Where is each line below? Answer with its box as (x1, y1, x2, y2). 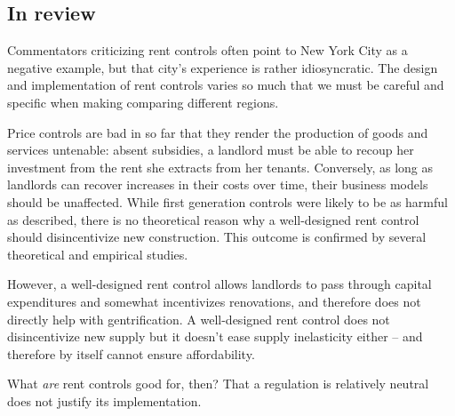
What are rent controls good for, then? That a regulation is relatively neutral (7, 374, 429, 393)
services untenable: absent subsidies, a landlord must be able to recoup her (7, 140, 414, 159)
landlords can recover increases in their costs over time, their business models (7, 175, 428, 194)
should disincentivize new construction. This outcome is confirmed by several (7, 228, 427, 246)
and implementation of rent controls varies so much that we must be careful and (7, 76, 444, 94)
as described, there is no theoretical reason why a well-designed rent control (7, 210, 419, 228)
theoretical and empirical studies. (7, 244, 188, 263)
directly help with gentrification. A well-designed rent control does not (7, 309, 390, 328)
